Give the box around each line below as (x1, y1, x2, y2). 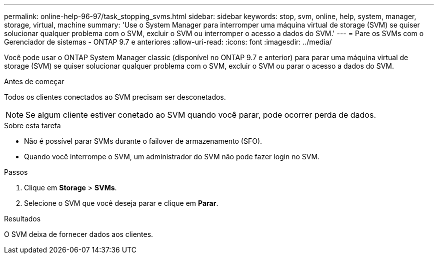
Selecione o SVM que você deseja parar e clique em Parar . (24, 199, 218, 207)
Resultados (4, 214, 41, 223)
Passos (4, 168, 28, 176)
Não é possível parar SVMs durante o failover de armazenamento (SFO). (24, 137, 262, 145)
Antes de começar (4, 77, 64, 86)
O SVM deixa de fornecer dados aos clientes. (4, 230, 153, 238)
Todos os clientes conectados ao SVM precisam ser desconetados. (4, 93, 226, 101)
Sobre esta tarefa (4, 121, 61, 130)
